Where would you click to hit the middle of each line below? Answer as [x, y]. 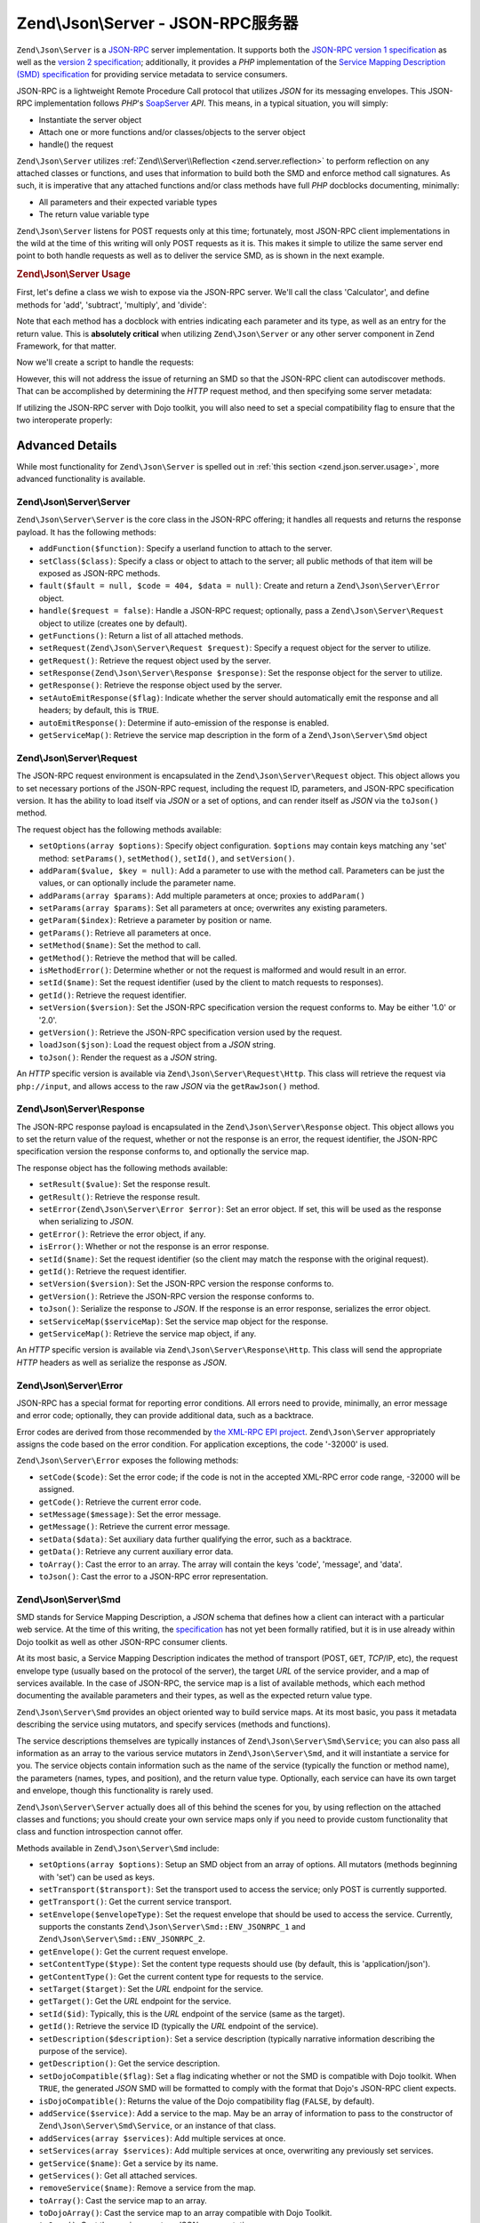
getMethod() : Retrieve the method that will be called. [138, 958]
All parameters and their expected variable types [128, 202]
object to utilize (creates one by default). [113, 623]
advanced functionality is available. [81, 479]
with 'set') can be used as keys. [97, 1877]
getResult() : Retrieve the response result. [119, 1197]
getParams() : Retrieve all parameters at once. [125, 933]
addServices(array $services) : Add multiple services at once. [162, 2138]
